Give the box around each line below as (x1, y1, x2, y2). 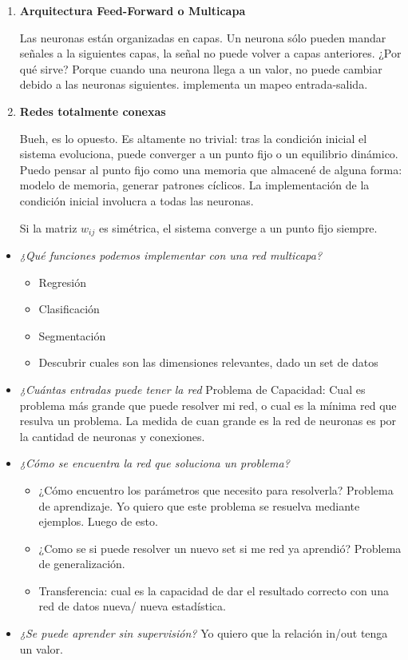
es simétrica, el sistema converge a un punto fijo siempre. (98, 219, 378, 236)
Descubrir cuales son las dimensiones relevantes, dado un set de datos (38, 354, 378, 371)
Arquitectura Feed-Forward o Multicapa (19, 2, 246, 18)
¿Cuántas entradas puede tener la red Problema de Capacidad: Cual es (19, 380, 366, 397)
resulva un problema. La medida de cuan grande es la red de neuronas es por (19, 412, 397, 429)
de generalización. (38, 555, 125, 572)
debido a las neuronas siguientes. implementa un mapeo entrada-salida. (19, 76, 368, 93)
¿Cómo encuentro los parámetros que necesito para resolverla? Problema (38, 481, 394, 498)
